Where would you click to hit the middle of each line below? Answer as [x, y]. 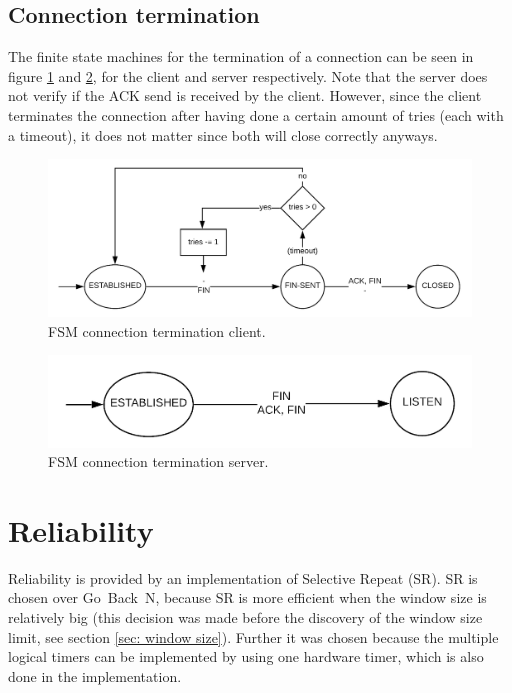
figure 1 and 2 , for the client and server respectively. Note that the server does [248, 75]
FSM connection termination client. [157, 330]
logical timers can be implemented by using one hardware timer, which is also [246, 656]
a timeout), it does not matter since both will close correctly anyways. [223, 134]
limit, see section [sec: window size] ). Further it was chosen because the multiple [253, 636]
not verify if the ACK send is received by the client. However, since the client [245, 95]
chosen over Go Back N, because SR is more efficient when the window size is [247, 597]
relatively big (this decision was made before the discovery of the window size [245, 617]
